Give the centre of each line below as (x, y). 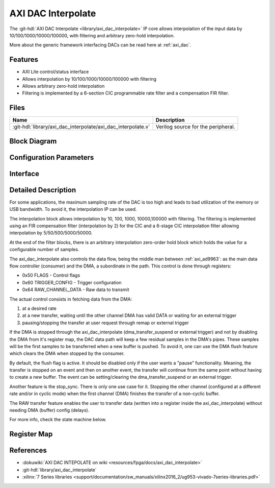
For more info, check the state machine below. (58, 420)
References (28, 450)
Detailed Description (43, 190)
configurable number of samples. (44, 250)
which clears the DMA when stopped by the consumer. (67, 353)
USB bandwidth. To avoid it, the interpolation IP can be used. (73, 209)
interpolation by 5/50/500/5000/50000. (51, 233)
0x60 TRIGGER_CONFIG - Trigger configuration (72, 282)
